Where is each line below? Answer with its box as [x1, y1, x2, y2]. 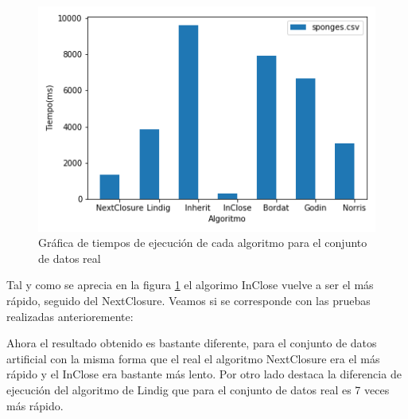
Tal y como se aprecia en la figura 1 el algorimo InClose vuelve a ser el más [6, 276, 374, 293]
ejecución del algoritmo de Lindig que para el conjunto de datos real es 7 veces [6, 382, 390, 397]
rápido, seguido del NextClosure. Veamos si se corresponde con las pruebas [6, 292, 371, 309]
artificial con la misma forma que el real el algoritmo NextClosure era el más [6, 350, 380, 366]
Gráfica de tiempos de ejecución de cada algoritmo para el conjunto [38, 234, 367, 251]
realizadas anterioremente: [6, 307, 134, 324]
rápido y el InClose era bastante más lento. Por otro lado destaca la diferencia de [6, 366, 402, 382]
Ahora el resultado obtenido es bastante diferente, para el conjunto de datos [6, 335, 377, 351]
